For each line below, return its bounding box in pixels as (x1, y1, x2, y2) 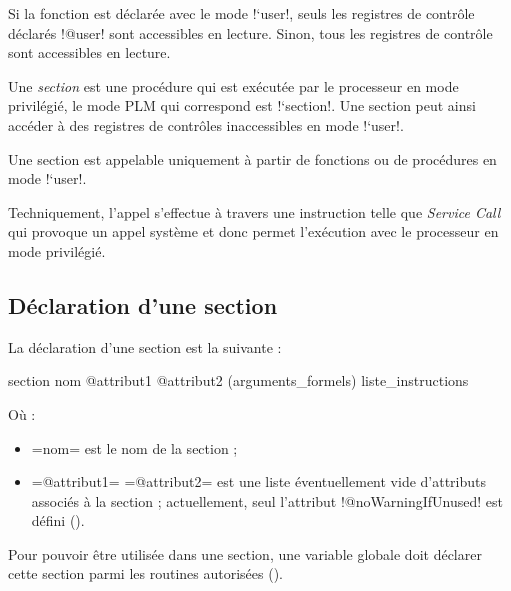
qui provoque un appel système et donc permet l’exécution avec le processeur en (8, 221, 499, 242)
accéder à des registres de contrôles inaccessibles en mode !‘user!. (8, 114, 404, 135)
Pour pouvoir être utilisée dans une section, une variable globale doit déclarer (8, 543, 482, 564)
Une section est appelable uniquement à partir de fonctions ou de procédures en (8, 148, 497, 169)
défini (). (31, 510, 85, 531)
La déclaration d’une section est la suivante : (8, 336, 282, 357)
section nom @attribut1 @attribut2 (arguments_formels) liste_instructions (8, 370, 469, 391)
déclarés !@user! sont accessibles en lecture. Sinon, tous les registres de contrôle (8, 22, 493, 43)
